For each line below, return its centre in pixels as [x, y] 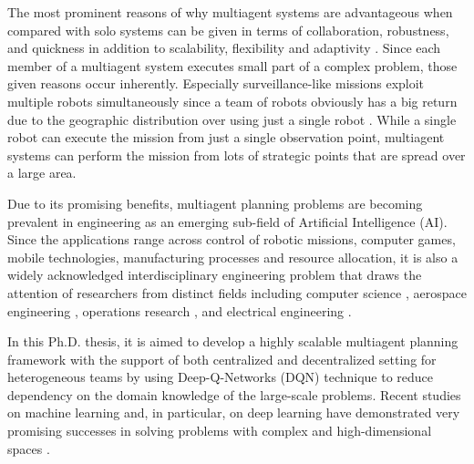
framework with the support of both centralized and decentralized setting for [222, 359]
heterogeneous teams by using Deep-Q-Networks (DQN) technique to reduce [221, 377]
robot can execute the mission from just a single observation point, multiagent [226, 137]
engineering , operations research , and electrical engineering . [180, 310]
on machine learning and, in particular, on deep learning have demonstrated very [234, 412]
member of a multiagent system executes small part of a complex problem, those [232, 65]
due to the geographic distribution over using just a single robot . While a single [232, 119]
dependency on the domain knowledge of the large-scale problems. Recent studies [234, 394]
